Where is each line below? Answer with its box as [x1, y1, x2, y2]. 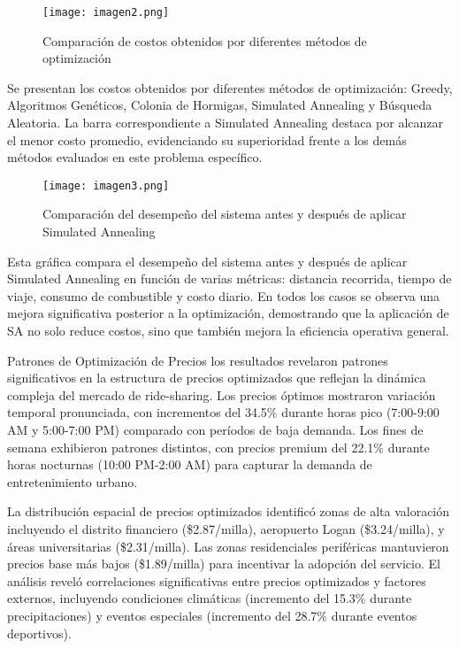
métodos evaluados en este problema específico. [7, 148, 263, 166]
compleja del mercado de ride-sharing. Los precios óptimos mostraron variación [7, 385, 436, 404]
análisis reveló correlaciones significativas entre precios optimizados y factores [7, 571, 426, 590]
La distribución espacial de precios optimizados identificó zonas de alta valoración [7, 502, 450, 521]
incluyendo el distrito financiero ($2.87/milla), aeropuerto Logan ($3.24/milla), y [7, 519, 445, 537]
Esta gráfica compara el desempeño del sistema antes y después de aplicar [7, 251, 408, 270]
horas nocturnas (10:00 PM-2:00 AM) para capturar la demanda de [7, 455, 372, 474]
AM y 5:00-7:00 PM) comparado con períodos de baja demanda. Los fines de [7, 421, 424, 438]
